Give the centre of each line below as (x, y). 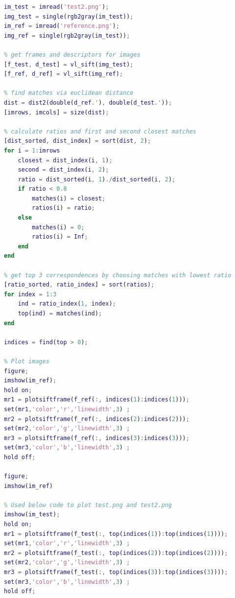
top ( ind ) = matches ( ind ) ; (60, 313)
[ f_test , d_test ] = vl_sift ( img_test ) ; (69, 64)
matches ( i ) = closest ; (69, 198)
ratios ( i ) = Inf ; (60, 237)
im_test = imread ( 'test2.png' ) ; (56, 7)
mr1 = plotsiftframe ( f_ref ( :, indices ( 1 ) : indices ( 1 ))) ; (97, 400)
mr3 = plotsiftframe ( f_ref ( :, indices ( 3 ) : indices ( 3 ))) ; (97, 438)
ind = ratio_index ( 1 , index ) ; (67, 304)
